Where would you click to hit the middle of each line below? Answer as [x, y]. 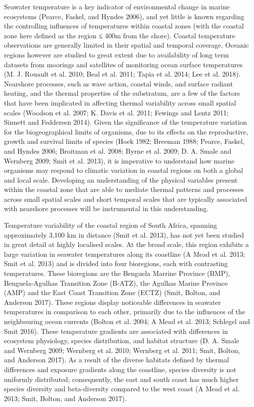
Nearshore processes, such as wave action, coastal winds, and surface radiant [118, 83]
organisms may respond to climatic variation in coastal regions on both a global [124, 170]
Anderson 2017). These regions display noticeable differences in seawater [113, 302]
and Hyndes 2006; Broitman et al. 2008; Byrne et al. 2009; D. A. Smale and [118, 150]
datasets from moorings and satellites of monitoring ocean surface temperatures [123, 64]
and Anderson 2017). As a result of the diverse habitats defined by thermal [116, 360]
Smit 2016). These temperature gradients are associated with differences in [116, 331]
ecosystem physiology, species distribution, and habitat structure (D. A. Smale [122, 340]
